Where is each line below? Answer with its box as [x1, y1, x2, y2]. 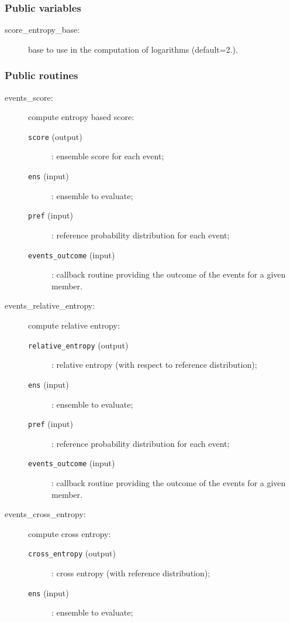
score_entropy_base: [5, 23, 80, 36]
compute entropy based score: [28, 111, 134, 123]
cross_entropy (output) [28, 547, 116, 559]
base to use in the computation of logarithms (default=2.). [28, 43, 238, 55]
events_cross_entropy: [5, 508, 86, 520]
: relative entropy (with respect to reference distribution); [51, 358, 257, 371]
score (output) [28, 130, 82, 142]
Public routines [5, 68, 78, 83]
